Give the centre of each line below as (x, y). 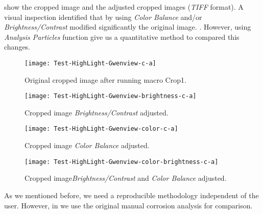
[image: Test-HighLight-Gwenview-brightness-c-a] (111, 96)
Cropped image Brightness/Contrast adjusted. (97, 112)
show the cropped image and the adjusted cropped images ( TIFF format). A (124, 7)
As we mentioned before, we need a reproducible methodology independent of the (131, 195)
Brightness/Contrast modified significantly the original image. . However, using (128, 27)
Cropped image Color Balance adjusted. (87, 145)
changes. (17, 47)
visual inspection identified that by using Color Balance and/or (103, 17)
